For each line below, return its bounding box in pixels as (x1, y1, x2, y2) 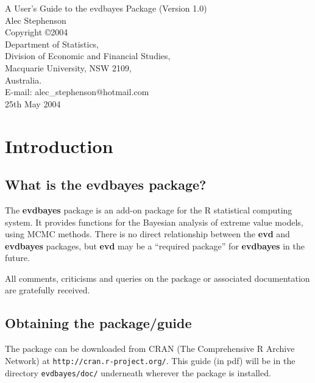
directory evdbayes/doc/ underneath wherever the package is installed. (5, 366, 271, 379)
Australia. (5, 73, 42, 86)
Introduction (5, 133, 113, 158)
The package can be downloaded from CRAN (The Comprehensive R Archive (5, 342, 295, 355)
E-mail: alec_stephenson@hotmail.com (5, 85, 149, 98)
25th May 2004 (5, 97, 61, 110)
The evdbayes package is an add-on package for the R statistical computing (5, 203, 292, 216)
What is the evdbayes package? (5, 175, 207, 194)
